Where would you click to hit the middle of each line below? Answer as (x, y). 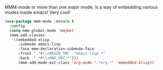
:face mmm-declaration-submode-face (56, 49)
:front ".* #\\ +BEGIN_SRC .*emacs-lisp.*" (62, 54)
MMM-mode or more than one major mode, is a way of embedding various (81, 7)
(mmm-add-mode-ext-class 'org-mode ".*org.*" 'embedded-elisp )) (86, 63)
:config (17, 26)
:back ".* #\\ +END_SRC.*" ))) (48, 58)
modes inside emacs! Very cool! (38, 12)
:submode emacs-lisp (39, 44)
